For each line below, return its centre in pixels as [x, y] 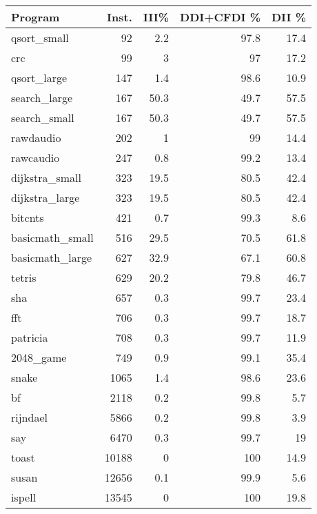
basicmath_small [52, 237]
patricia [30, 337]
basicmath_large [52, 257]
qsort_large [39, 78]
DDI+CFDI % [220, 17]
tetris [24, 277]
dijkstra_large [45, 197]
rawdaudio [36, 137]
